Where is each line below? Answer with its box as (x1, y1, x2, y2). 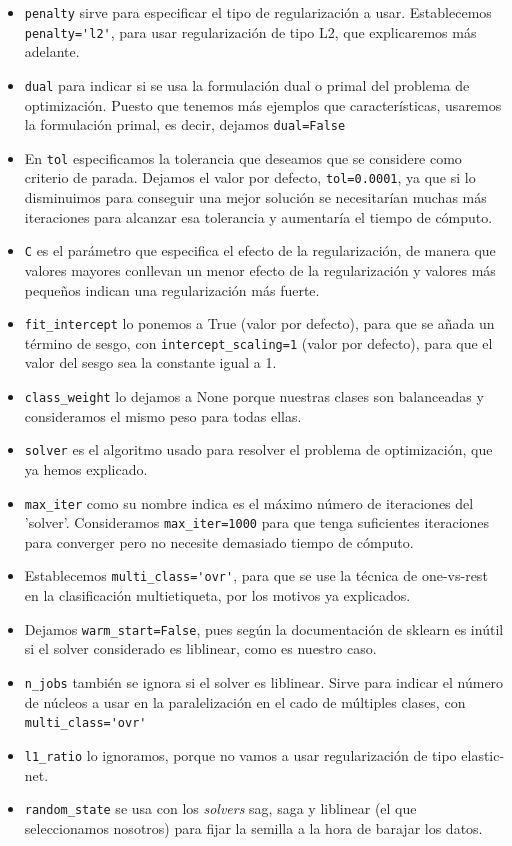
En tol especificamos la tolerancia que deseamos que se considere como (24, 147, 462, 168)
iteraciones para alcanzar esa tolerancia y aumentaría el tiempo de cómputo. (24, 206, 493, 227)
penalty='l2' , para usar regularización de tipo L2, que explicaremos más (24, 21, 477, 42)
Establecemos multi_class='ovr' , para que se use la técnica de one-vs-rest (24, 565, 488, 586)
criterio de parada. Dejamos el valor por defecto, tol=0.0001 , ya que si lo (24, 167, 476, 188)
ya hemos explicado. (24, 458, 148, 479)
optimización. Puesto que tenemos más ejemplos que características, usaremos (24, 94, 502, 115)
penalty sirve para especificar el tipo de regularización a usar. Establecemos (24, 2, 492, 22)
